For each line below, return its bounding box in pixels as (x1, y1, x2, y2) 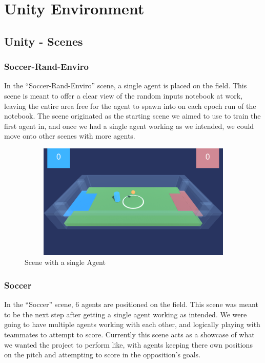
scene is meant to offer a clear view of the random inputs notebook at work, (4, 90, 243, 101)
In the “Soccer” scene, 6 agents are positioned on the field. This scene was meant (4, 299, 258, 310)
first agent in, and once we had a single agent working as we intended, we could (4, 120, 254, 131)
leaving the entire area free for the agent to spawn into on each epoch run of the (4, 100, 256, 111)
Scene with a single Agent (25, 257, 106, 268)
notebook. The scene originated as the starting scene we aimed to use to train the (4, 110, 261, 121)
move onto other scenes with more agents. (4, 130, 135, 141)
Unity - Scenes (4, 33, 83, 49)
